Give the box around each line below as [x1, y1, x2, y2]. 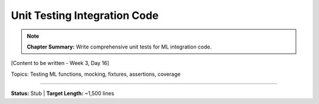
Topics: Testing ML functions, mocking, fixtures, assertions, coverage [11, 70, 181, 77]
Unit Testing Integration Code [11, 9, 159, 22]
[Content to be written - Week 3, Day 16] [11, 60, 109, 67]
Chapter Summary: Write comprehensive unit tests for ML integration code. [27, 43, 212, 50]
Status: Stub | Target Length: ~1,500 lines [11, 90, 115, 97]
